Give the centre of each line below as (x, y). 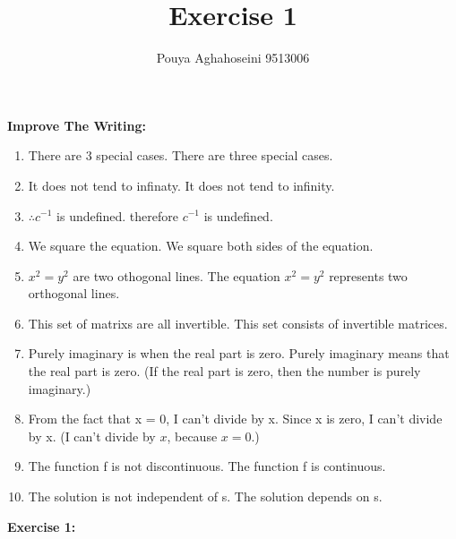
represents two (368, 275)
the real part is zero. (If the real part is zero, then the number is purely (224, 371)
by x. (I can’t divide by (92, 436)
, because (192, 436)
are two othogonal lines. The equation (176, 275)
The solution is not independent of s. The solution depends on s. (205, 496)
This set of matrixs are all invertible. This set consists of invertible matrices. (238, 323)
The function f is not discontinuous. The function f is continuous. (207, 466)
